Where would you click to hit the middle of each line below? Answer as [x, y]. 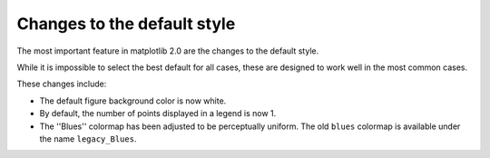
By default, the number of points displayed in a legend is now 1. [158, 114]
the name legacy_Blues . [88, 138]
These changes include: [62, 84]
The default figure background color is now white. [133, 101]
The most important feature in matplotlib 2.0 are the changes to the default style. [168, 51]
